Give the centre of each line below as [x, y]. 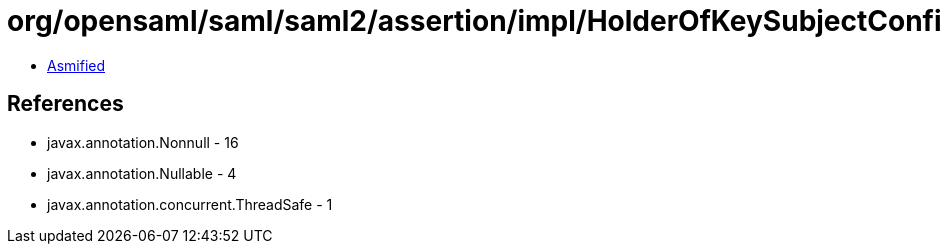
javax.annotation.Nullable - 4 [142, 173]
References [65, 104]
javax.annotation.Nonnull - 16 [143, 142]
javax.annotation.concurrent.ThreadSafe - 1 [190, 204]
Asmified [76, 65]
